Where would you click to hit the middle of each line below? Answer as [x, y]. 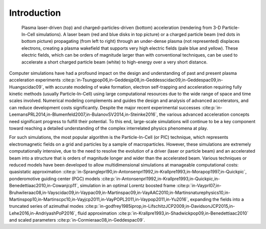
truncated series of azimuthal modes [46, 206]
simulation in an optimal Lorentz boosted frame [128, 186]
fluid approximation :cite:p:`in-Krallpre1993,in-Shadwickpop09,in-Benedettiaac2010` [163, 213]
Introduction [35, 13]
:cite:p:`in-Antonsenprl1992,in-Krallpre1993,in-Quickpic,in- [161, 179]
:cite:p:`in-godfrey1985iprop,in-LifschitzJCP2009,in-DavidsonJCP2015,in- [160, 206]
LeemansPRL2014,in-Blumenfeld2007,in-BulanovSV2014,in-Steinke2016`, [83, 114]
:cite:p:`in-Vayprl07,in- [199, 186]
